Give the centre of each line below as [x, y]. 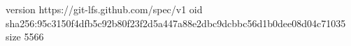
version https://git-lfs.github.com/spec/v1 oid [104, 9]
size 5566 [25, 37]
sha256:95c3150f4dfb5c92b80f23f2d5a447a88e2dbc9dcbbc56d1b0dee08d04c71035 [176, 23]
